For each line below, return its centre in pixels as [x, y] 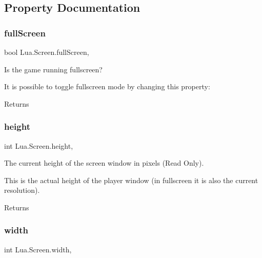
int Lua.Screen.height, [39, 145]
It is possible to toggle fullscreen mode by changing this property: [107, 86]
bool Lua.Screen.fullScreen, [47, 52]
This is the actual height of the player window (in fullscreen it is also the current [131, 180]
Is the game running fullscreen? [53, 69]
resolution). [22, 190]
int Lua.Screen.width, [38, 249]
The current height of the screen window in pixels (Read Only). [104, 163]
